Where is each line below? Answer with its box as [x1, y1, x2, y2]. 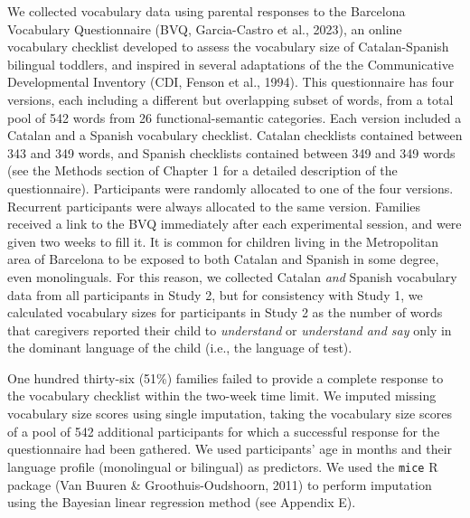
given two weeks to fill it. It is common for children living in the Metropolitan [7, 231, 439, 250]
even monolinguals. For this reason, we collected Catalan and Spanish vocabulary [7, 267, 457, 286]
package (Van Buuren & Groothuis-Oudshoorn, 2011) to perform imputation [7, 475, 432, 494]
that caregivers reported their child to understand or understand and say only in [7, 320, 452, 339]
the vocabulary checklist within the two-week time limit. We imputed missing [7, 386, 437, 405]
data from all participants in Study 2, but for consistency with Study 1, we [7, 285, 423, 304]
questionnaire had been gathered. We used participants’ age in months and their [7, 439, 453, 458]
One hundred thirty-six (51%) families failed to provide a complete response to [7, 368, 444, 387]
